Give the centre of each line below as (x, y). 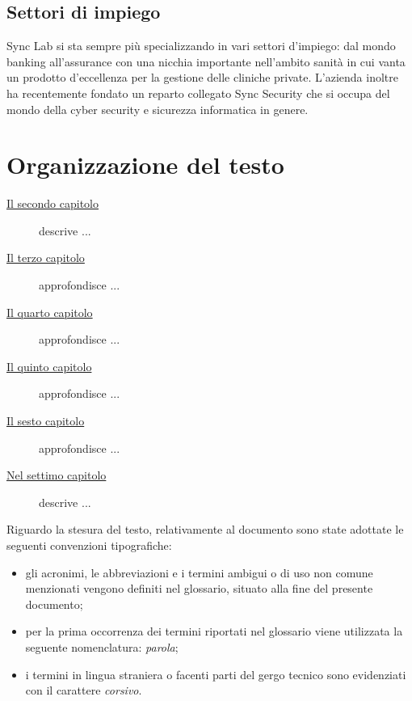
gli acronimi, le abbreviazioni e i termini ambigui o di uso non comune (199, 572)
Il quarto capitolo (50, 312)
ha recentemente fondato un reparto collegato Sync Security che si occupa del (198, 93)
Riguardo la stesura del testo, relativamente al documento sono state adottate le (205, 529)
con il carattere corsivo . (84, 690)
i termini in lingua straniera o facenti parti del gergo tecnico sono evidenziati (216, 674)
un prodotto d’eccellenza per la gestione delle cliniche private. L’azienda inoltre (202, 77)
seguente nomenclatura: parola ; (102, 646)
